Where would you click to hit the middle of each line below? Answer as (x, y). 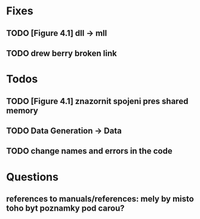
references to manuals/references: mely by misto (100, 199)
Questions (32, 177)
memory (22, 110)
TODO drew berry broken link (62, 53)
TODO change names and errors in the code (89, 151)
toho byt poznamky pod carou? (65, 208)
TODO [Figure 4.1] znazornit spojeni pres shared (97, 101)
